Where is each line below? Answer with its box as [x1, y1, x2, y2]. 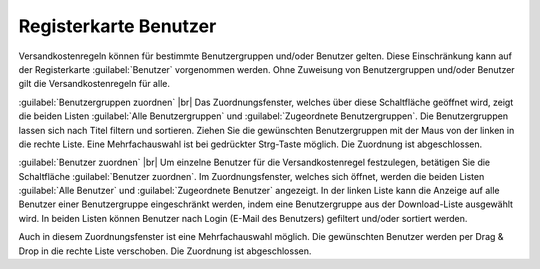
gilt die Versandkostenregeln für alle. [18, 78, 170, 90]
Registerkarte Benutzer [18, 15, 217, 37]
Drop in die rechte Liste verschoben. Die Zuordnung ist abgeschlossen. [18, 245, 312, 257]
